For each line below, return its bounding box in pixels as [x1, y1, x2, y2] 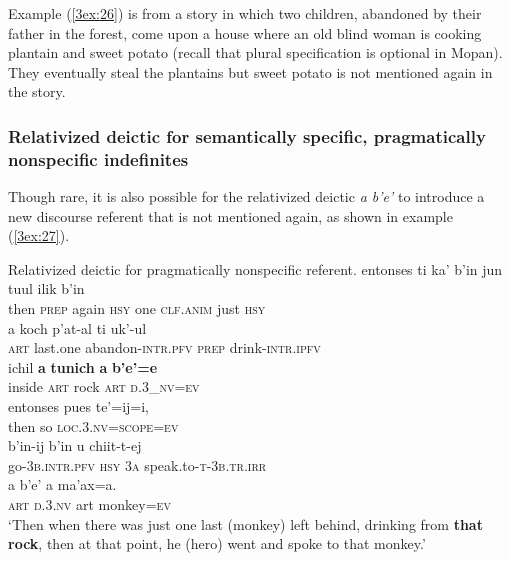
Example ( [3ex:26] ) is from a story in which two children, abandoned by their [8, 3, 482, 23]
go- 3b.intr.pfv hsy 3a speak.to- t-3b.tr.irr [8, 454, 267, 475]
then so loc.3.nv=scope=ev [8, 415, 179, 436]
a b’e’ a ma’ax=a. [8, 474, 117, 495]
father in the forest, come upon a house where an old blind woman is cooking [8, 22, 482, 43]
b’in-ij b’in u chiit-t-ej [8, 435, 142, 456]
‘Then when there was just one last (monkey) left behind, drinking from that [8, 513, 483, 534]
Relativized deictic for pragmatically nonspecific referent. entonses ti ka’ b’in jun [8, 258, 503, 279]
